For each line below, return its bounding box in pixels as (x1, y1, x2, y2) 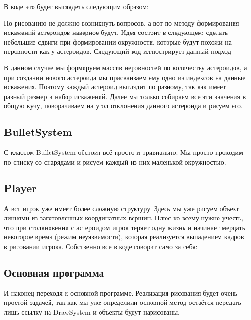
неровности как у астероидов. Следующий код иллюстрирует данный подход (4, 46, 231, 56)
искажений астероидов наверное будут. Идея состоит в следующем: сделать (4, 27, 228, 37)
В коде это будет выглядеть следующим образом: (4, 1, 149, 11)
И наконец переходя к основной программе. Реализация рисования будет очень (4, 287, 237, 298)
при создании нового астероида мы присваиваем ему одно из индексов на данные (4, 72, 246, 82)
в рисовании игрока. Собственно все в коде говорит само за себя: (4, 241, 198, 251)
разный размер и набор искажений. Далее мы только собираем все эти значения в (4, 91, 246, 101)
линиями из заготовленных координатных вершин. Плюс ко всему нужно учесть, (4, 213, 243, 223)
